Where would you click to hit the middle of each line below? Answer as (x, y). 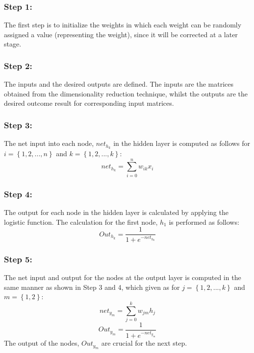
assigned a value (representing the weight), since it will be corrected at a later (121, 34)
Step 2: (18, 65)
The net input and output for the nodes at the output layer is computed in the (123, 277)
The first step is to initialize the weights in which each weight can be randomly (123, 25)
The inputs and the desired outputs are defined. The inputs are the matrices (119, 84)
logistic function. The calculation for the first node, (81, 222)
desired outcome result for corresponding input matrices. (89, 103)
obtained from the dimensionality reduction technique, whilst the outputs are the (126, 93)
